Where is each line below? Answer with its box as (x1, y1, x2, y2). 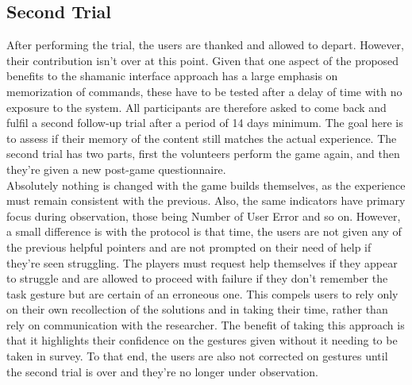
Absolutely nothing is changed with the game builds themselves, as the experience (6, 176, 406, 193)
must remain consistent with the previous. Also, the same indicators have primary (6, 192, 406, 209)
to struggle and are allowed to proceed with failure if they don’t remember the (6, 270, 388, 287)
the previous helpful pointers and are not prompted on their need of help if (6, 238, 372, 255)
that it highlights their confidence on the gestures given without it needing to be (6, 332, 398, 348)
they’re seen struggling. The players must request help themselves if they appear (6, 254, 398, 271)
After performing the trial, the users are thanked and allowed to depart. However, (6, 37, 404, 53)
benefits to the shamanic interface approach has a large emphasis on (6, 67, 338, 84)
